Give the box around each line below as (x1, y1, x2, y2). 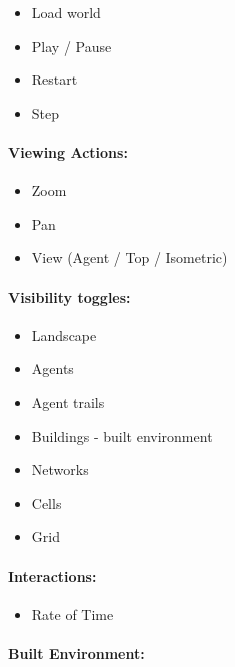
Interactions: (8, 565, 97, 586)
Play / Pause (31, 35, 112, 56)
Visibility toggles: (8, 286, 131, 307)
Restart (31, 69, 78, 90)
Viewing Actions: (8, 141, 128, 162)
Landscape (31, 324, 97, 345)
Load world (31, 2, 101, 22)
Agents (31, 358, 74, 379)
